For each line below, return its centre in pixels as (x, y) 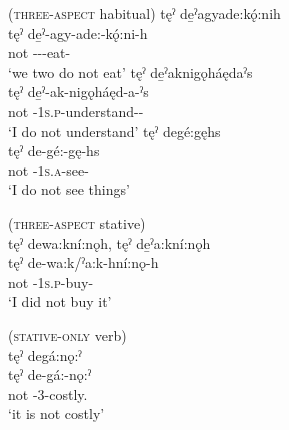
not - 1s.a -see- (48, 169)
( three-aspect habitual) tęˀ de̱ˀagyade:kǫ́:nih (144, 13)
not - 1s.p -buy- (51, 281)
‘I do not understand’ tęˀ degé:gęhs (114, 130)
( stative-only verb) (67, 334)
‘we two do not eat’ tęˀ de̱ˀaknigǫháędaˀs (130, 71)
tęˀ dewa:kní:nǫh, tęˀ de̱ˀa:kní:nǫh (109, 242)
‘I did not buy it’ (60, 301)
